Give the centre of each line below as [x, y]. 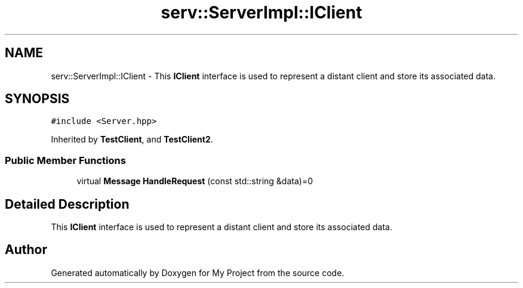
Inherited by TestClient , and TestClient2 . [132, 140]
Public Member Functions [65, 160]
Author [26, 250]
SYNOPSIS [37, 99]
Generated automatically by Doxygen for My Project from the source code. [198, 272]
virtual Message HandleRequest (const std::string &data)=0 [195, 181]
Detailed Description [67, 204]
